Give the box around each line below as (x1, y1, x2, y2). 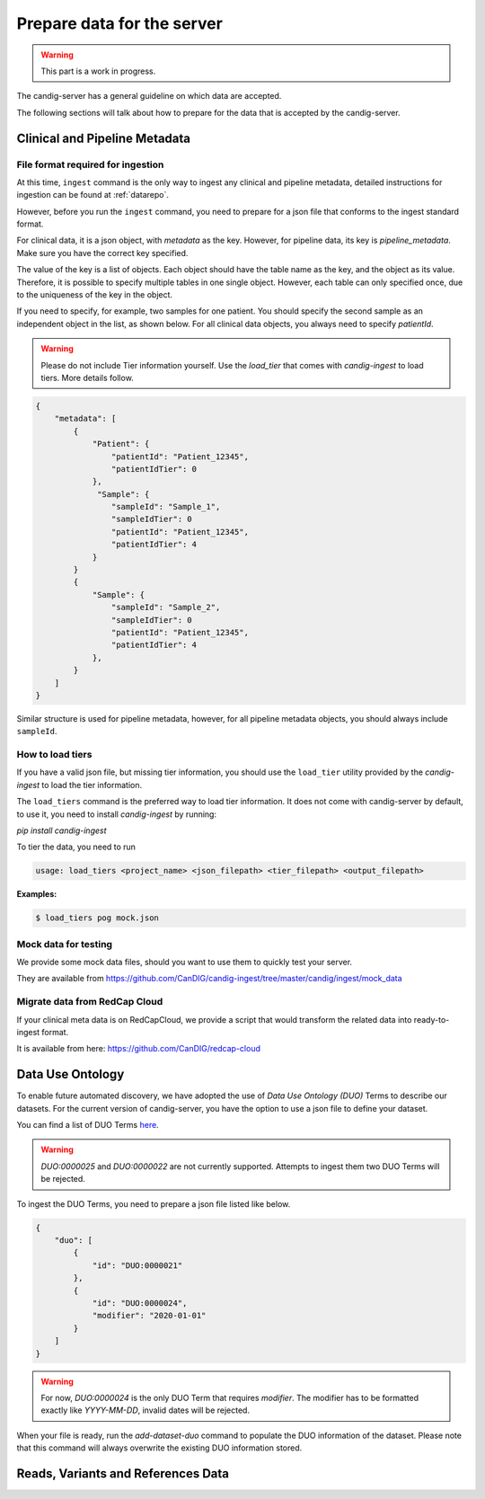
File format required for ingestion (16, 158, 164, 171)
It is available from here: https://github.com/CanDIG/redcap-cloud (16, 1043, 260, 1054)
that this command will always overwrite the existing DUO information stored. (16, 1442, 303, 1453)
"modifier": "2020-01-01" (92, 1310, 207, 1321)
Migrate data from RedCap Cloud (16, 996, 163, 1008)
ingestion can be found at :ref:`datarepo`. (16, 190, 170, 200)
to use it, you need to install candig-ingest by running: (16, 809, 217, 820)
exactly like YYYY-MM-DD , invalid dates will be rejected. (40, 1405, 251, 1415)
